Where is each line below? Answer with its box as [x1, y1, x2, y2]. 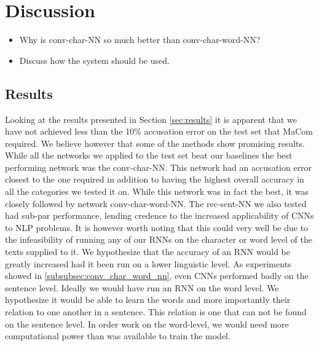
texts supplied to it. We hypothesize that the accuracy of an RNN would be [5, 245, 291, 258]
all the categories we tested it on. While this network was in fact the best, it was [5, 185, 309, 198]
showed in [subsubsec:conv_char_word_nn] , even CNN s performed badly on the [5, 269, 309, 282]
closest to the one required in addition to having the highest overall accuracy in [5, 173, 304, 186]
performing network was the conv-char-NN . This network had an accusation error [5, 160, 312, 173]
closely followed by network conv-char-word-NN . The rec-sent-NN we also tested [5, 197, 307, 210]
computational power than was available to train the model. [5, 329, 230, 342]
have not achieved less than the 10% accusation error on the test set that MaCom [5, 125, 313, 138]
